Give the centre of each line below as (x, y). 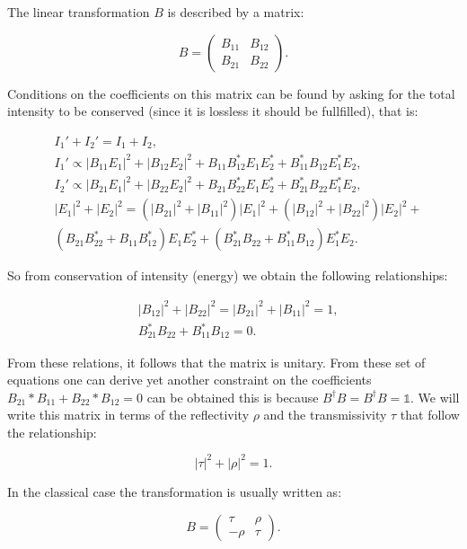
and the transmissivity (325, 415)
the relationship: (52, 432)
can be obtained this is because (233, 397)
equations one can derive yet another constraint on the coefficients (189, 380)
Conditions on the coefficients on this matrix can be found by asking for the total (231, 93)
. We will (435, 397)
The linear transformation (79, 12)
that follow (430, 415)
